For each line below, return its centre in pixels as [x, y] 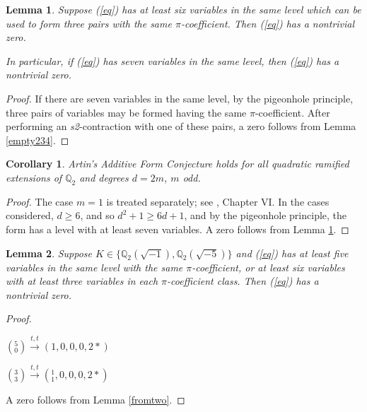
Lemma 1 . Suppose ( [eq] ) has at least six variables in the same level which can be [183, 9]
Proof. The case [40, 201]
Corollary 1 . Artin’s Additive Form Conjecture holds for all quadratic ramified [177, 164]
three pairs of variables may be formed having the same [126, 112]
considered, [30, 215]
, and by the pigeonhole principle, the [266, 215]
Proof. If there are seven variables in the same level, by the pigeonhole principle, [180, 98]
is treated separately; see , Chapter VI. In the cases [218, 201]
